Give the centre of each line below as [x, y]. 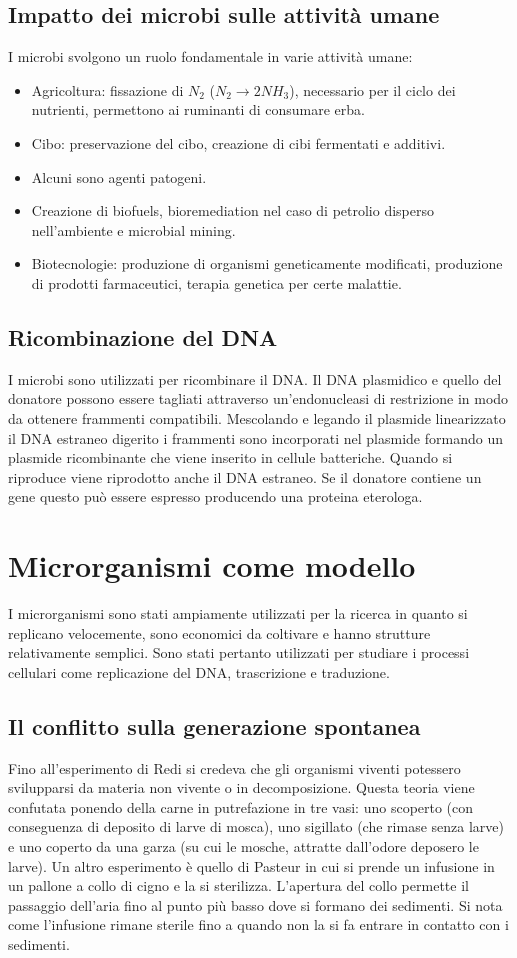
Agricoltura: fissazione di [107, 89]
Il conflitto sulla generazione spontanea [214, 725]
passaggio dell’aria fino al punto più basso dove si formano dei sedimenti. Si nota [255, 904]
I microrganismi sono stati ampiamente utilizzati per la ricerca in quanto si [238, 613]
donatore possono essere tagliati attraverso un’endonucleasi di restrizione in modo [258, 398]
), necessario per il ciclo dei [372, 89]
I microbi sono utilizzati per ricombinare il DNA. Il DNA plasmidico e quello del [255, 378]
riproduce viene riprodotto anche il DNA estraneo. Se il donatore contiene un [245, 476]
